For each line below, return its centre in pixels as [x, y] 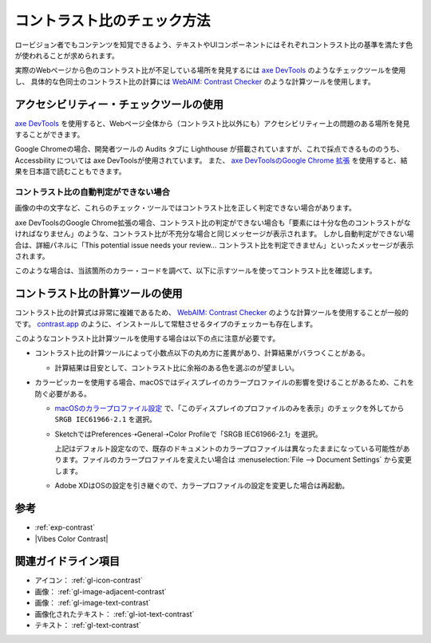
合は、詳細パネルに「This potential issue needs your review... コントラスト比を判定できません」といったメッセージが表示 [214, 245]
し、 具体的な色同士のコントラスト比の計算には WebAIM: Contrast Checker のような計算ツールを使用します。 [195, 81]
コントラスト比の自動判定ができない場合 [93, 191]
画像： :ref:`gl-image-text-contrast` [93, 603]
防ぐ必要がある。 [63, 393]
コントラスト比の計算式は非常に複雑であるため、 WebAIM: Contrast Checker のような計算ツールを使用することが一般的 [212, 313]
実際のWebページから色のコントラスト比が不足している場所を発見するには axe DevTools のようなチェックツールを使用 [210, 70]
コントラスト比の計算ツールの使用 [99, 294]
